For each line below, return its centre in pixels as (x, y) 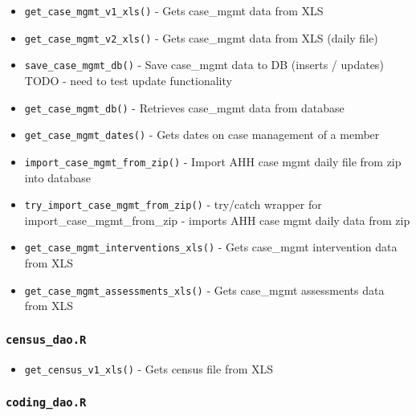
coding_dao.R (46, 403)
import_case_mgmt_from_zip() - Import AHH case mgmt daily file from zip (213, 161)
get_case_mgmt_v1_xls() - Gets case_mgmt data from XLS (174, 10)
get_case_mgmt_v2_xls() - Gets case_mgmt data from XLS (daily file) (201, 37)
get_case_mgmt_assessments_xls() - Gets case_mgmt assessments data (204, 290)
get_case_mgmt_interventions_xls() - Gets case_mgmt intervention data (211, 247)
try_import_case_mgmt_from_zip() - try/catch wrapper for (173, 204)
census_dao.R (46, 339)
